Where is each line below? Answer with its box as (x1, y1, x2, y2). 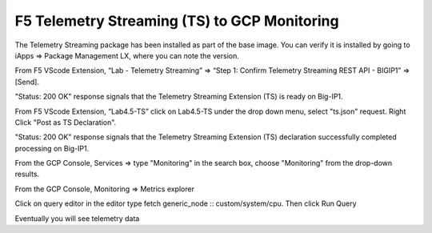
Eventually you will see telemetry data (14, 213, 140, 223)
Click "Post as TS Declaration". (14, 117, 117, 127)
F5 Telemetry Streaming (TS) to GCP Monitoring (14, 12, 339, 30)
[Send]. (14, 77, 40, 86)
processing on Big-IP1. (14, 143, 90, 153)
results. (14, 169, 40, 179)
